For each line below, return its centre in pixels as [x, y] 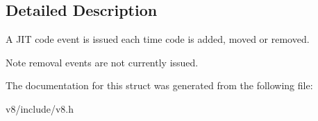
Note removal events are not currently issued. [102, 62]
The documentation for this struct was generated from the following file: [159, 85]
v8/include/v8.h [40, 108]
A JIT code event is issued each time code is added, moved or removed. [158, 39]
